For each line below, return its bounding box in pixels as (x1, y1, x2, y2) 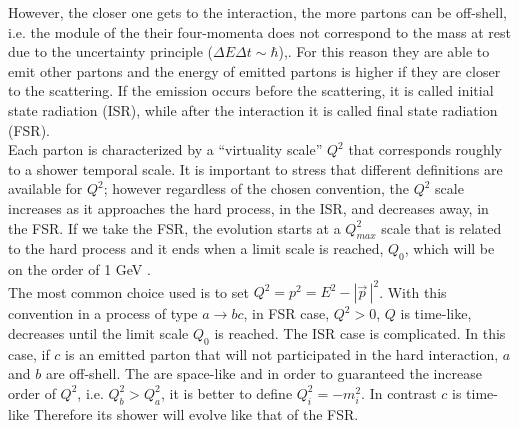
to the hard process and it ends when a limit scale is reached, (8, 238, 384, 259)
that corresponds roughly (348, 139, 502, 160)
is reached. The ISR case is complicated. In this (214, 322, 506, 343)
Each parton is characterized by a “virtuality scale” (8, 139, 323, 160)
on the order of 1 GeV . (8, 259, 151, 280)
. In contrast (361, 382, 437, 403)
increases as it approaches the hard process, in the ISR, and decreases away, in (8, 197, 489, 218)
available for (8, 178, 83, 199)
